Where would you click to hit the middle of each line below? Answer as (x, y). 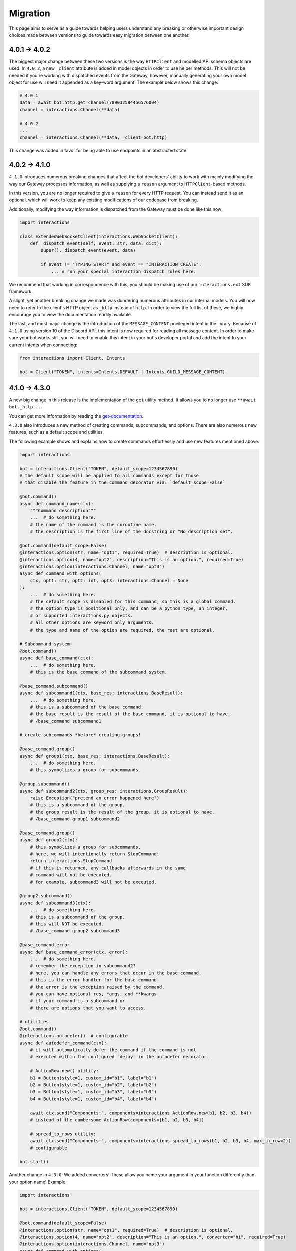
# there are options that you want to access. (88, 1008)
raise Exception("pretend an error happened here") (95, 798)
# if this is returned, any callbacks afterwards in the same (108, 868)
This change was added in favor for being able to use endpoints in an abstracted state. (98, 151)
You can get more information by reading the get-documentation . (76, 416)
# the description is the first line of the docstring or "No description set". (132, 532)
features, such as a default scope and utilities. (57, 432)
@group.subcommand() (45, 784)
